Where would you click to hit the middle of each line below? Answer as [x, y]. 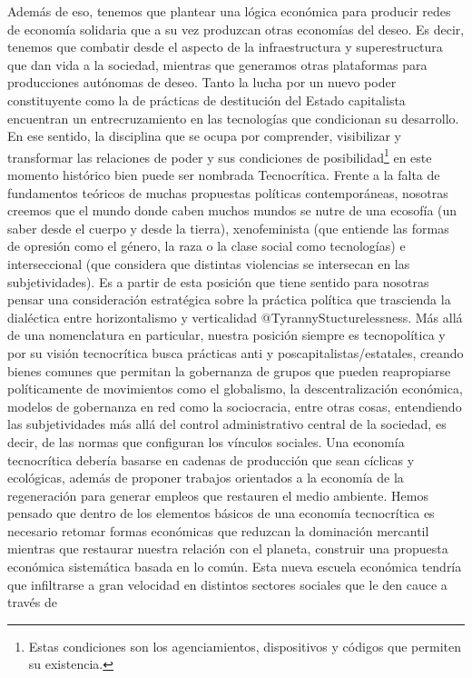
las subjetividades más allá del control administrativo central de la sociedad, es [227, 424]
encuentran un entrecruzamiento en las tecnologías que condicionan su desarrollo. [233, 118]
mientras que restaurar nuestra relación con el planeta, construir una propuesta [228, 548]
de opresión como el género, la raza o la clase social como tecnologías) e [206, 246]
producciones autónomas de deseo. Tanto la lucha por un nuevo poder [202, 82]
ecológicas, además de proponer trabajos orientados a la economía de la [206, 478]
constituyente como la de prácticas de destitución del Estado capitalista [206, 100]
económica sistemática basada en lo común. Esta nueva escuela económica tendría [235, 567]
